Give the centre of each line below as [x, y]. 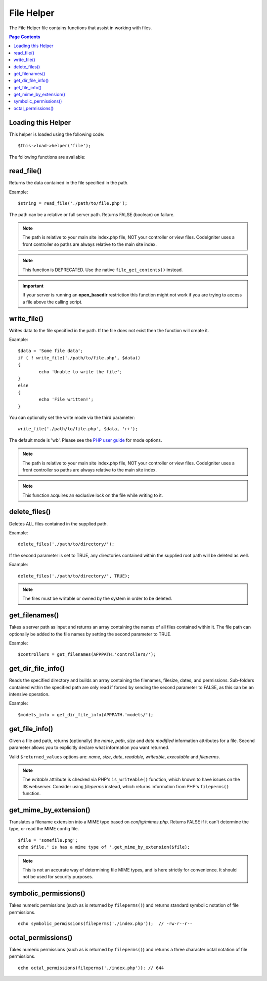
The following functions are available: [47, 157]
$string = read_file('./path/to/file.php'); [73, 203]
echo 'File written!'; [66, 400]
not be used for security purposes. [58, 877]
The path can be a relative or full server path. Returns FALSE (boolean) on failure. [92, 214]
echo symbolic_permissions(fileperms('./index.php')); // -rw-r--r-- [105, 924]
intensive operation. [29, 694]
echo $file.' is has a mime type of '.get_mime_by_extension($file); [104, 847]
